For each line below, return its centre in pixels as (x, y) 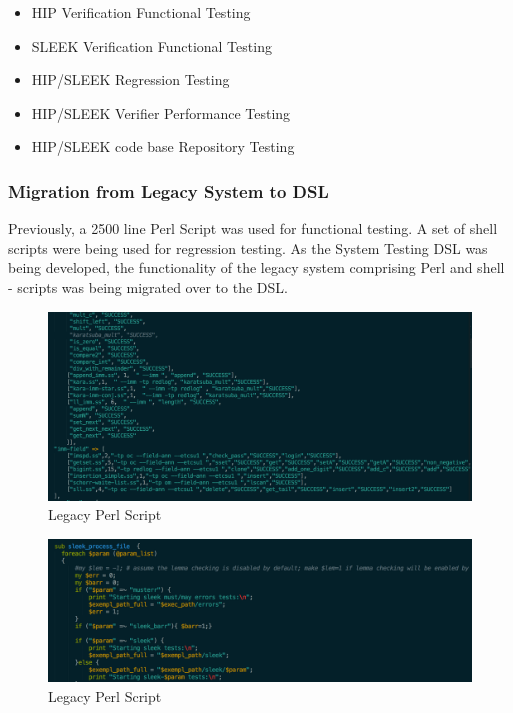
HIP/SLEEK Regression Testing (130, 79)
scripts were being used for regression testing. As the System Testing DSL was (248, 247)
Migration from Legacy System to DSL (168, 190)
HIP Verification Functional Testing (141, 12)
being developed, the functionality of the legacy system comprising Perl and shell (256, 267)
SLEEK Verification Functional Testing (151, 45)
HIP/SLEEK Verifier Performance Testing (161, 112)
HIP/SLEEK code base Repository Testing (163, 146)
